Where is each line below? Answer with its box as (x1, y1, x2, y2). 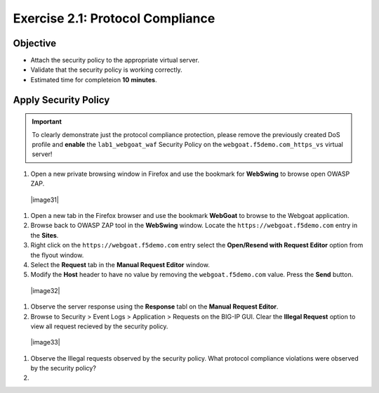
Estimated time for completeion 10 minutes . (30, 75, 157, 84)
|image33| (30, 338, 60, 347)
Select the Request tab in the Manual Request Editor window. (30, 260, 210, 269)
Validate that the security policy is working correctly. (30, 65, 182, 74)
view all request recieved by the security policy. (30, 322, 168, 330)
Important (32, 117, 62, 126)
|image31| (30, 195, 59, 204)
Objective (13, 37, 57, 49)
